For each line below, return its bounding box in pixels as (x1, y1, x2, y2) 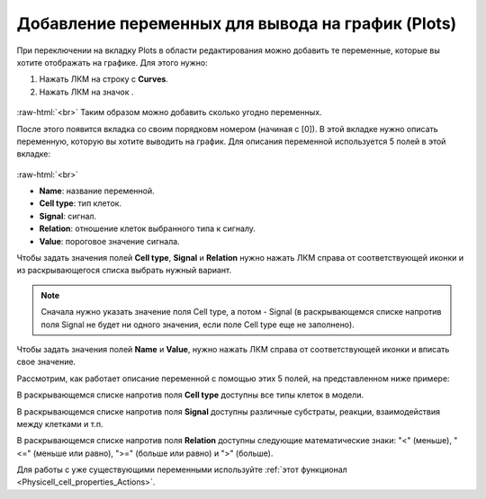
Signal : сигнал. (39, 210, 97, 221)
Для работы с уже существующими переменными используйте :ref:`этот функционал (16, 464, 348, 476)
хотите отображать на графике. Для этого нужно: (16, 57, 209, 67)
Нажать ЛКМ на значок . (39, 86, 134, 97)
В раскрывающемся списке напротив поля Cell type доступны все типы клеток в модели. (16, 389, 364, 400)
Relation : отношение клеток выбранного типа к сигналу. (39, 223, 256, 234)
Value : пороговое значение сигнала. (39, 236, 180, 246)
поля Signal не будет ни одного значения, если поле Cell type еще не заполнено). (40, 319, 355, 330)
